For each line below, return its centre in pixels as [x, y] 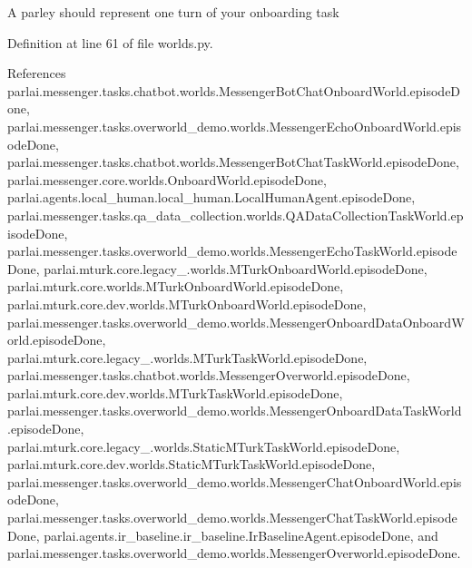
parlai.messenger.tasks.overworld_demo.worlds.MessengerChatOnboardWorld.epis [235, 481]
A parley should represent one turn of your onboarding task [173, 12]
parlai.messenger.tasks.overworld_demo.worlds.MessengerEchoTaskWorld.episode [232, 251]
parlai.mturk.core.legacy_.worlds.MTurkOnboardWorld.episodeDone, [236, 268]
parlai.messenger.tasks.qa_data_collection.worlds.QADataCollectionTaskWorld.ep [236, 215]
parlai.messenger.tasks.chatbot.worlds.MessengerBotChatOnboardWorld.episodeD [234, 90]
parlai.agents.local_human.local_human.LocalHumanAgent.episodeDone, [211, 197]
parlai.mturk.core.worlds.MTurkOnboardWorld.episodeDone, [176, 286]
